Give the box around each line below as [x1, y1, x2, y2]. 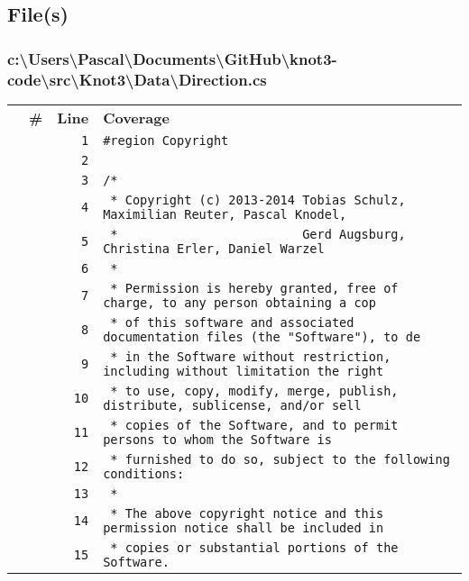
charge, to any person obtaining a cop [103, 295, 376, 310]
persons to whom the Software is [103, 431, 332, 447]
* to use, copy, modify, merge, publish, [110, 383, 399, 398]
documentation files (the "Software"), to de [103, 329, 421, 344]
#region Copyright [103, 132, 229, 148]
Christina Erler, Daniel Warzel [103, 241, 325, 256]
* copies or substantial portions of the [110, 540, 399, 555]
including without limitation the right [103, 363, 384, 378]
